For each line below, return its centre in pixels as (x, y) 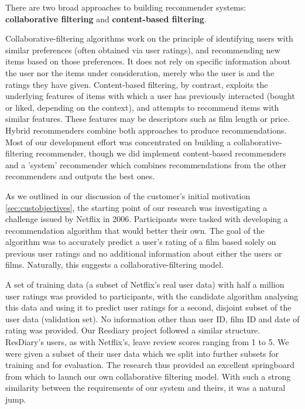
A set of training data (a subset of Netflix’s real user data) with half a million (145, 284)
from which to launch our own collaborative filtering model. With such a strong (148, 376)
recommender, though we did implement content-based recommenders (161, 153)
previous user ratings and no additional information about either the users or (144, 253)
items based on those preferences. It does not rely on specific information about (148, 61)
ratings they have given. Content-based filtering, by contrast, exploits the (137, 84)
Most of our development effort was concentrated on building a (118, 142)
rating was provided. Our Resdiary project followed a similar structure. (133, 330)
